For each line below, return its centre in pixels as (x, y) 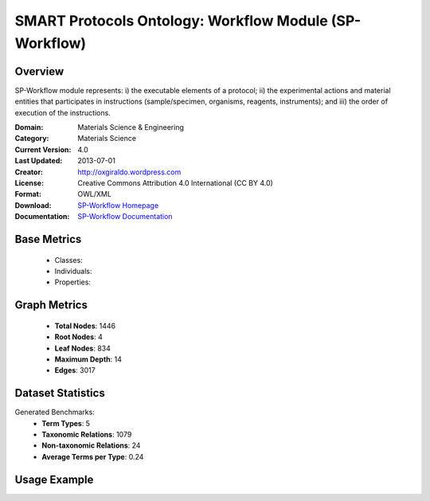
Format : (28, 194)
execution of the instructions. (63, 112)
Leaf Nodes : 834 (82, 348)
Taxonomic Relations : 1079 (87, 434)
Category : (32, 139)
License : (29, 182)
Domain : (29, 127)
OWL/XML (94, 194)
